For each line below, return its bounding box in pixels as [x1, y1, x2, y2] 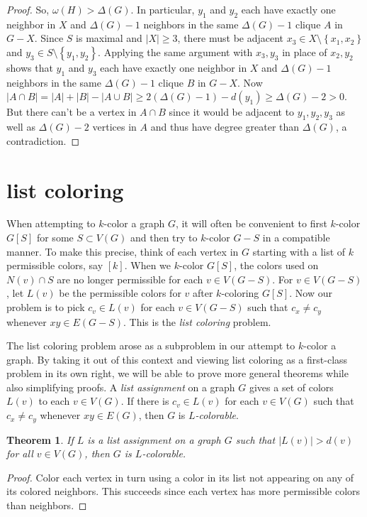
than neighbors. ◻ [6, 497, 87, 512]
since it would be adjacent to [169, 104, 295, 119]
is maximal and [76, 31, 142, 45]
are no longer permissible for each [57, 271, 203, 286]
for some [36, 230, 74, 245]
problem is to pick [6, 300, 85, 315]
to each [38, 393, 70, 408]
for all [6, 446, 33, 461]
